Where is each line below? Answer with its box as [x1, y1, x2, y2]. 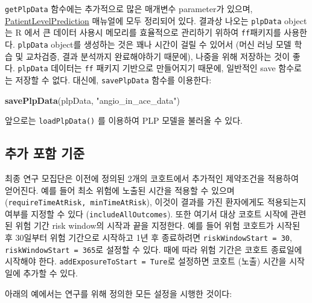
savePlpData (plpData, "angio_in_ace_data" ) [5, 94, 180, 106]
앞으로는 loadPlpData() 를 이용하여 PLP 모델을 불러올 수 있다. [5, 114, 243, 127]
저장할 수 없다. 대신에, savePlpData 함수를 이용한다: [15, 73, 212, 86]
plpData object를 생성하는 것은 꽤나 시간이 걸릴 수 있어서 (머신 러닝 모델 [18, 37, 291, 50]
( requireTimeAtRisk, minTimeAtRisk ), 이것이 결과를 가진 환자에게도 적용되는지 [5, 196, 307, 208]
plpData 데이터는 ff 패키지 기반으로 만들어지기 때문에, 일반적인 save [18, 62, 276, 74]
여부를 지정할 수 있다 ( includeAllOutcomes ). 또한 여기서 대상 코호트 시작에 [5, 207, 288, 220]
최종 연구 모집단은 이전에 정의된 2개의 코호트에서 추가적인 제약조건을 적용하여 [5, 171, 299, 184]
